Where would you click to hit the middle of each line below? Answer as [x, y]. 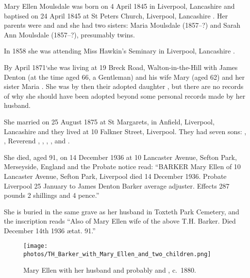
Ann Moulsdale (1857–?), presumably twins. [69, 34]
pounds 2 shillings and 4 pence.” [52, 195]
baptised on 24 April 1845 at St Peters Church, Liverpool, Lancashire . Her [116, 15]
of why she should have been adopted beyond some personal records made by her [125, 96]
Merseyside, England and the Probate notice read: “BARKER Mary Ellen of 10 [122, 166]
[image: [36, 246]
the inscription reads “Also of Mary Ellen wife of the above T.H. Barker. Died [120, 221]
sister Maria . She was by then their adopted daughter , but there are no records [124, 86]
